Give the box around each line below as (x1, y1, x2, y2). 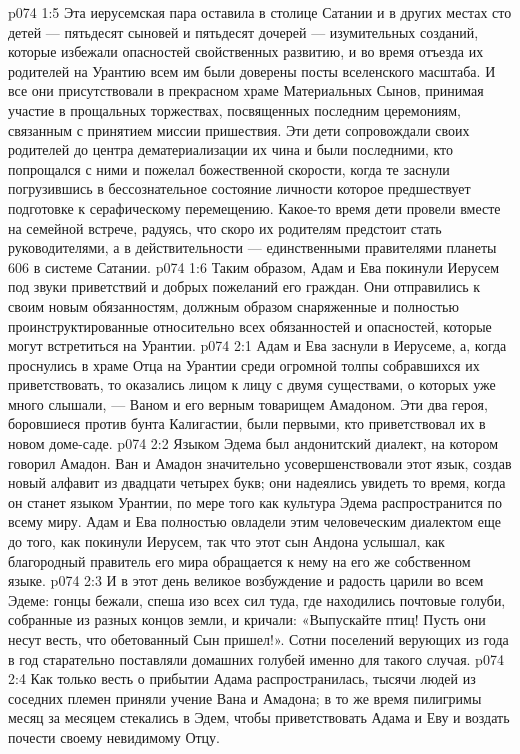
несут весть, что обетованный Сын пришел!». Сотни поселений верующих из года (8, 629, 509, 649)
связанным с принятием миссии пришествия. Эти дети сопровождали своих (8, 119, 470, 140)
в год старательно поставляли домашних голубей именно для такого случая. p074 (8, 648, 504, 669)
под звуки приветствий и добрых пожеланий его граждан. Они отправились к (8, 276, 481, 297)
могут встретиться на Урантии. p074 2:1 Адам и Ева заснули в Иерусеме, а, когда (8, 335, 507, 356)
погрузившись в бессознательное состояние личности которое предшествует (8, 178, 471, 199)
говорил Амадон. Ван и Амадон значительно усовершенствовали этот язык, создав (8, 452, 512, 473)
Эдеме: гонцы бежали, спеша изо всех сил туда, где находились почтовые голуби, (8, 589, 506, 610)
